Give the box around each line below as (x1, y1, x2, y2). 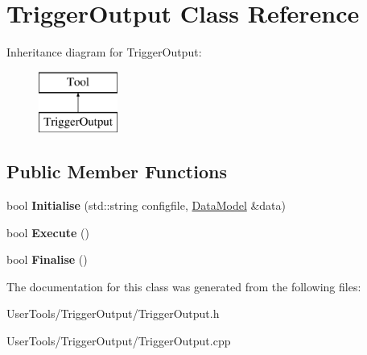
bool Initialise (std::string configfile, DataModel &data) (6, 197, 287, 214)
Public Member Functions (6, 159, 227, 184)
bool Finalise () (6, 251, 88, 268)
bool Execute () (6, 223, 89, 240)
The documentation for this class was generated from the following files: (6, 278, 361, 294)
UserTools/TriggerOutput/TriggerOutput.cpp (6, 332, 231, 349)
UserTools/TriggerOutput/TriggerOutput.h (6, 305, 220, 322)
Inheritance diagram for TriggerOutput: (6, 44, 202, 61)
